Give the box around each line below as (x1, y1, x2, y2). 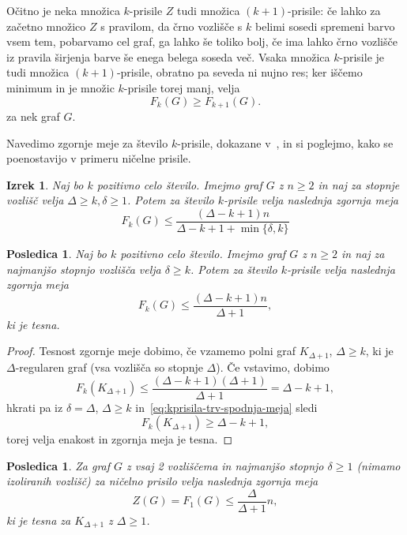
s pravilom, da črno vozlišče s (100, 17, 243, 34)
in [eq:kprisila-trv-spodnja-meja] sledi (135, 398, 318, 415)
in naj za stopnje (318, 176, 400, 193)
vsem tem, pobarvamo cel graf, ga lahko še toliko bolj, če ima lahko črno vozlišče (6, 33, 398, 50)
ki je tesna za (6, 512, 71, 529)
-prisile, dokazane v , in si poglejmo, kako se (177, 134, 394, 151)
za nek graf (6, 108, 60, 125)
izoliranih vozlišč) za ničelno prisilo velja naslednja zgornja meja (6, 473, 318, 489)
